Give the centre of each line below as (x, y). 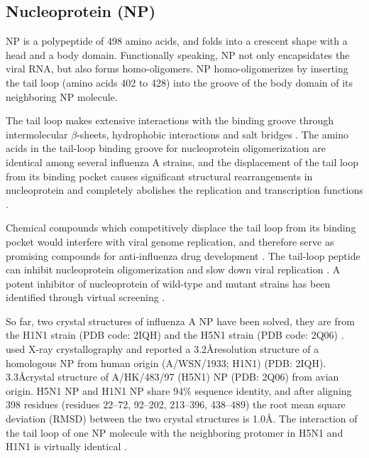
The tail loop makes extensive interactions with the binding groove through (170, 120)
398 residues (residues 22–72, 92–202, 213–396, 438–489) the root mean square (176, 404)
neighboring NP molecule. (62, 96)
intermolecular (37, 134)
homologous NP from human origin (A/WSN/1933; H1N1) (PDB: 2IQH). (166, 362)
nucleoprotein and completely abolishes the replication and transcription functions (184, 190)
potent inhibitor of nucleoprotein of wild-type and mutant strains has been (168, 283)
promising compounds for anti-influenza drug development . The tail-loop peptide (183, 255)
